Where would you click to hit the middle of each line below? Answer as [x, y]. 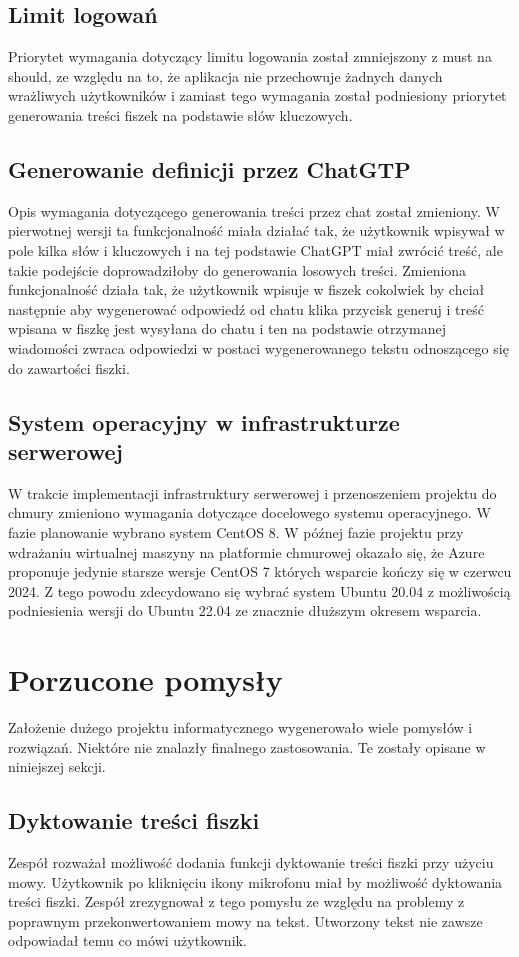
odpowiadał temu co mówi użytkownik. [127, 940]
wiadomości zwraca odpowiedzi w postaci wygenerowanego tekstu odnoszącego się [258, 347]
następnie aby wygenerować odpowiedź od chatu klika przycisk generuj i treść [246, 308]
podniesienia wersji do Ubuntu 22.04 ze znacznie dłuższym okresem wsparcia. [245, 610]
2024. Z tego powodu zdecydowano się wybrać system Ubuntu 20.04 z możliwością [259, 590]
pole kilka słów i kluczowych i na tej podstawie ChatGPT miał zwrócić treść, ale [255, 249]
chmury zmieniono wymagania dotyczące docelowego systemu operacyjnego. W [249, 512]
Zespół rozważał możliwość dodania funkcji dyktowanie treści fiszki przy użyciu [251, 861]
